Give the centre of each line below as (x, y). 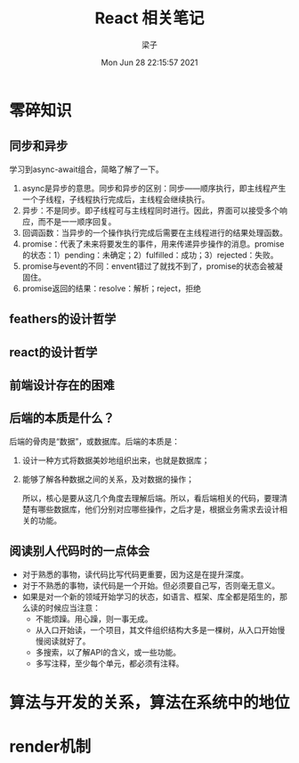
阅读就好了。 (67, 641)
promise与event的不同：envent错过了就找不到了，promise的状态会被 (149, 266)
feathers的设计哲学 (63, 319)
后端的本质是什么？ (62, 418)
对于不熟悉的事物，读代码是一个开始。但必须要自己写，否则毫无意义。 (151, 585)
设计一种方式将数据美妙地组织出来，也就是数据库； (116, 460)
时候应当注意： (73, 607)
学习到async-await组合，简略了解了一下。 (86, 169)
